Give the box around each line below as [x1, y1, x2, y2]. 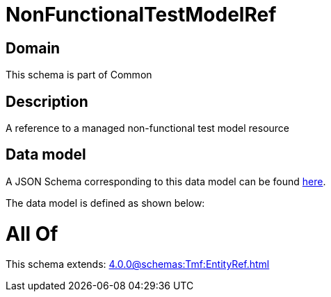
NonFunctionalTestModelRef [6, 3, 277, 26]
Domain [6, 39, 60, 57]
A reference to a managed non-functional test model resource [6, 122, 290, 135]
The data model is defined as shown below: [6, 196, 205, 209]
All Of [6, 221, 58, 246]
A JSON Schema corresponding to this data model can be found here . [6, 175, 326, 187]
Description [6, 92, 88, 110]
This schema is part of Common [6, 69, 152, 81]
